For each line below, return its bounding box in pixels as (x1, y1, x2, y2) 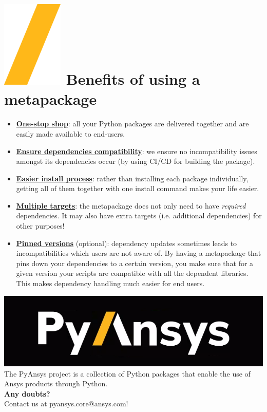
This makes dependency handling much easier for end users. (16, 278, 205, 289)
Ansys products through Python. (4, 378, 108, 389)
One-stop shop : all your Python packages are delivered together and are (16, 118, 249, 129)
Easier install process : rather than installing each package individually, (16, 173, 249, 183)
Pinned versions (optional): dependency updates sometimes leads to (16, 237, 237, 248)
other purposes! (16, 220, 65, 231)
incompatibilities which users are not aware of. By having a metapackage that (16, 248, 261, 258)
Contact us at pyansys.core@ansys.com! (4, 398, 128, 409)
